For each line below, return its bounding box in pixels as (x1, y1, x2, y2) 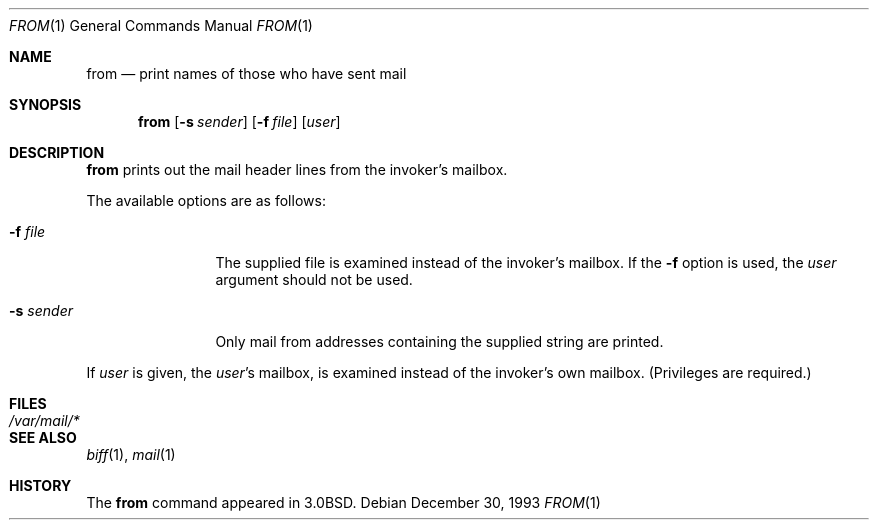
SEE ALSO (9, 429, 77, 446)
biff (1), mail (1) (86, 446, 176, 463)
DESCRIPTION (9, 144, 105, 161)
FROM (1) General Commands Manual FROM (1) (9, 17, 313, 34)
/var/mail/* (9, 412, 80, 429)
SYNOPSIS (9, 96, 82, 113)
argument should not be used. (215, 271, 413, 288)
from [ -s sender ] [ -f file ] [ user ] (138, 113, 341, 130)
